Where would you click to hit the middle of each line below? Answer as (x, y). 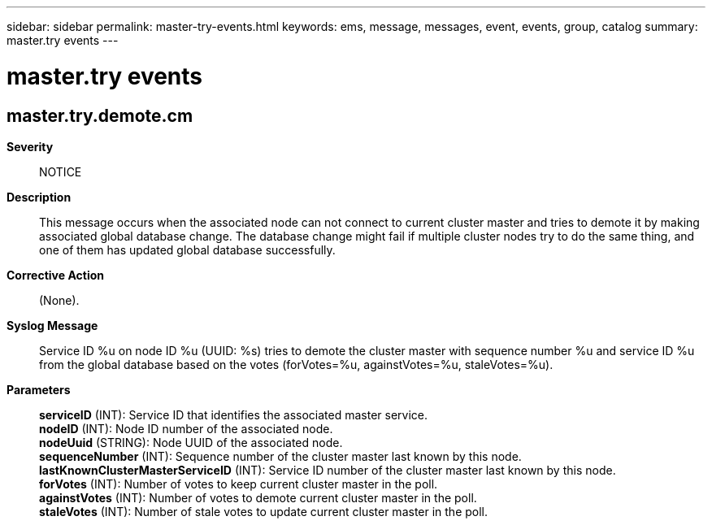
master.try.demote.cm (100, 115)
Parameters (39, 389)
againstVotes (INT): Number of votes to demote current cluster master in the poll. (258, 497)
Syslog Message (52, 325)
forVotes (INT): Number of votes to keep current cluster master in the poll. (239, 484)
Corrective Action (55, 275)
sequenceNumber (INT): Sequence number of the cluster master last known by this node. (280, 456)
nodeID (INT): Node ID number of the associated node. (186, 428)
